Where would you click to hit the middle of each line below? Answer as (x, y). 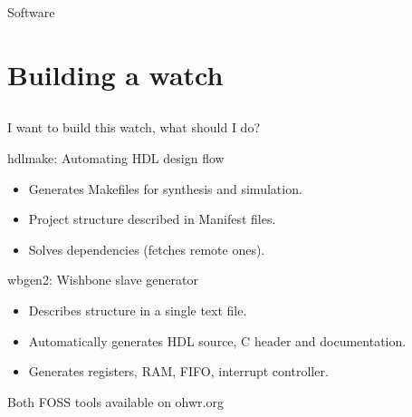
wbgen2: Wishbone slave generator (103, 280)
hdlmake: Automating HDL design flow (116, 157)
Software (31, 12)
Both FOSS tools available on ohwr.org (115, 401)
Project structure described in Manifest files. (152, 219)
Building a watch (115, 74)
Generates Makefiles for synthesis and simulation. (165, 188)
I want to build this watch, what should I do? (134, 127)
